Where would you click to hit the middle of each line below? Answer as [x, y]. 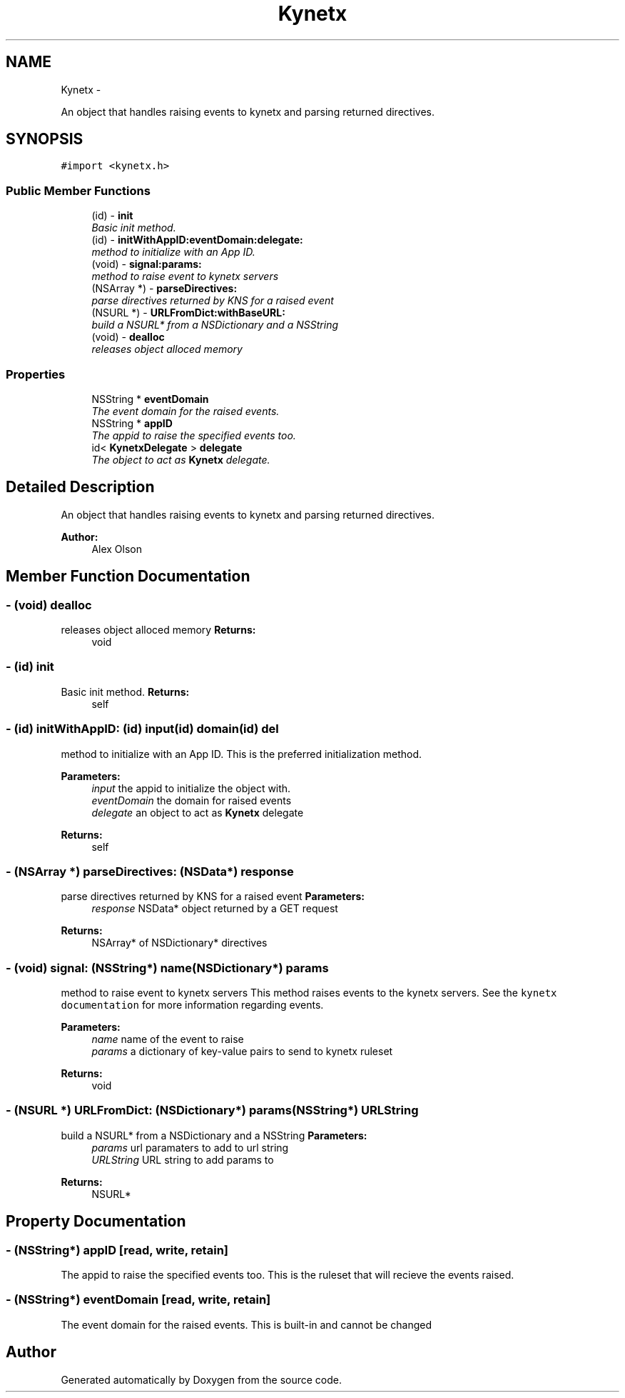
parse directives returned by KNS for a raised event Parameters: [213, 897]
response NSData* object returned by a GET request [215, 909]
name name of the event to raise [168, 1039]
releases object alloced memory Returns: [158, 630]
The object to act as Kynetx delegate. [181, 459]
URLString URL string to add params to [183, 1159]
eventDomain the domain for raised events [192, 800]
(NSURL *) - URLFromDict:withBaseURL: [188, 313]
